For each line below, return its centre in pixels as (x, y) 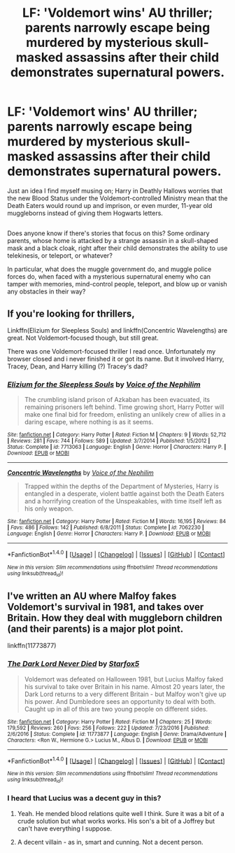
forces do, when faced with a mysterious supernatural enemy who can (109, 277)
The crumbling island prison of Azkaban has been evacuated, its (117, 400)
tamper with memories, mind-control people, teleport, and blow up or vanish (117, 284)
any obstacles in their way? (47, 291)
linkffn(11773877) (32, 646)
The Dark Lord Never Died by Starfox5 (73, 664)
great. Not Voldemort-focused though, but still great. (83, 338)
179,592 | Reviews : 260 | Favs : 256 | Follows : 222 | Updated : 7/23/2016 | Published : (108, 728)
